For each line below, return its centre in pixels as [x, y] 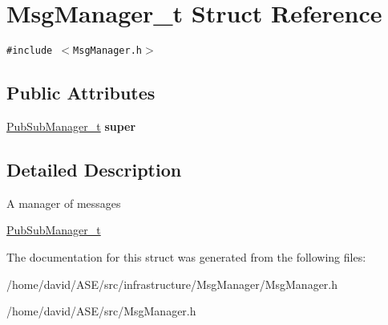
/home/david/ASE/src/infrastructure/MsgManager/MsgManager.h [172, 284]
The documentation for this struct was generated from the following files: [186, 256]
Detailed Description [94, 169]
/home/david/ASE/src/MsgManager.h [101, 311]
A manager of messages [64, 203]
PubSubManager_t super [71, 126]
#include [30, 51]
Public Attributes [81, 93]
